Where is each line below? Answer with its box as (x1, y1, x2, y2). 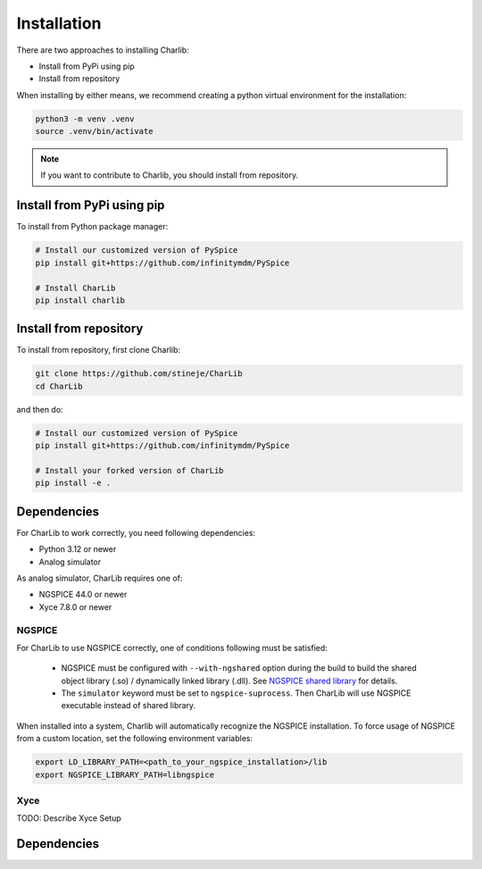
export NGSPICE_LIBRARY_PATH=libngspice (35, 769, 214, 780)
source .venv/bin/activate (35, 126, 154, 137)
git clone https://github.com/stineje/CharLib (35, 369, 243, 379)
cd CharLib (35, 380, 83, 391)
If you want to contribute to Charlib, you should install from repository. (40, 170, 299, 180)
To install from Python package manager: (16, 221, 169, 232)
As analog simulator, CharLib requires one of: (16, 572, 183, 583)
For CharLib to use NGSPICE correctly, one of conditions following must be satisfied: (16, 642, 328, 653)
